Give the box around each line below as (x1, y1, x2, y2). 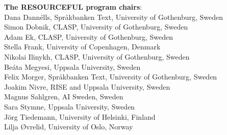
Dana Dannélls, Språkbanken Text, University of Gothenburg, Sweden (4, 11, 223, 22)
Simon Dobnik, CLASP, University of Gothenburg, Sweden (4, 21, 188, 32)
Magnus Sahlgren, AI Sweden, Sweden (4, 91, 123, 102)
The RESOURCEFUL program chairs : (4, 2, 142, 12)
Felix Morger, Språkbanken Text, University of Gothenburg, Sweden (4, 71, 217, 82)
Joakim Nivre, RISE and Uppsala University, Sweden (4, 81, 170, 92)
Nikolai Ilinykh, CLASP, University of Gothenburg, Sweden (4, 51, 190, 62)
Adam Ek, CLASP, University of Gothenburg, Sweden (4, 31, 173, 42)
